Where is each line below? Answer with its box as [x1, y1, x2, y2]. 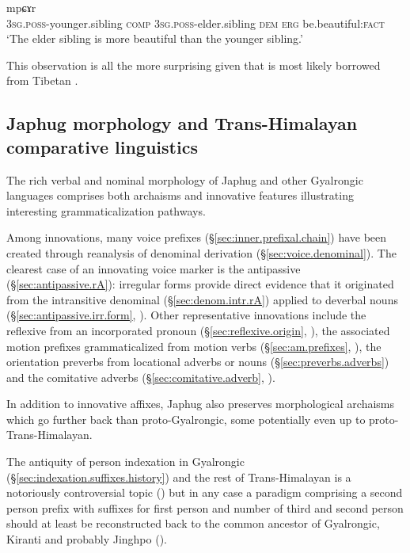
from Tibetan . [6, 72, 78, 89]
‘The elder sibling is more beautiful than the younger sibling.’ [6, 30, 303, 47]
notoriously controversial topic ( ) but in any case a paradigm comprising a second [6, 484, 403, 501]
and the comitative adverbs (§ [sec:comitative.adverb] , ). [6, 368, 275, 385]
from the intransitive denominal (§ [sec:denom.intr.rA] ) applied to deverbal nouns [6, 291, 398, 307]
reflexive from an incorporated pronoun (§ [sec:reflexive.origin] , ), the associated [6, 322, 390, 338]
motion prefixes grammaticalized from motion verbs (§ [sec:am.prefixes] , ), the [6, 338, 382, 354]
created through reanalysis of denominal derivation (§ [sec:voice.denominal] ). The [6, 244, 397, 261]
